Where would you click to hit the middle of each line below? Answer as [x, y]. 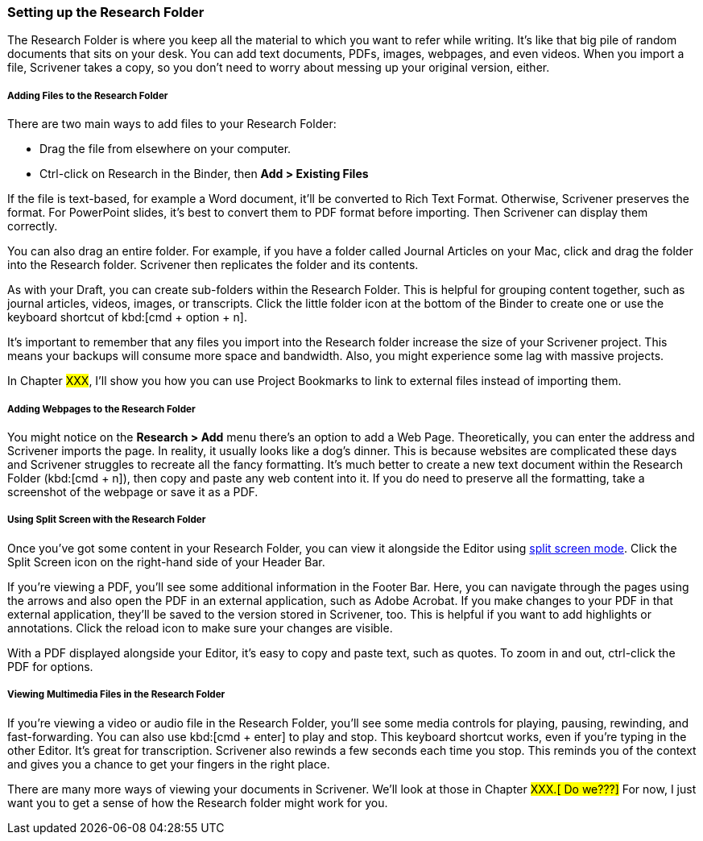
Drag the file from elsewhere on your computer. [165, 149]
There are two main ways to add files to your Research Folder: [172, 124]
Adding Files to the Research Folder [88, 95]
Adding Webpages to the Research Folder [101, 409]
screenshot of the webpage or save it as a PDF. [133, 491]
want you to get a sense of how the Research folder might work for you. [198, 802]
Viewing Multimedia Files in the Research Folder [116, 695]
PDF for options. [50, 666]
